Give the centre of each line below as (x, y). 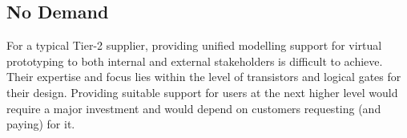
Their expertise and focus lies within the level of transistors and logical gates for (204, 77)
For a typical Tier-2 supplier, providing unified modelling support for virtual (194, 45)
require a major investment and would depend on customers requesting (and (194, 108)
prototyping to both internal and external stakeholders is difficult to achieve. (195, 61)
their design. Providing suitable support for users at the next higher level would (202, 92)
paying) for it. (41, 124)
